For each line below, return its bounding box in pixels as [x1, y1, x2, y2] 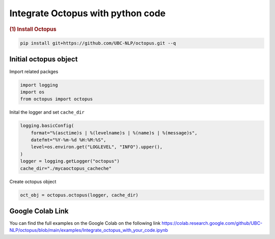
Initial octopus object [9, 55, 78, 63]
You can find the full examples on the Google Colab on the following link [9, 220, 161, 226]
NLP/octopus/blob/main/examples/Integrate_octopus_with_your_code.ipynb [9, 227, 168, 233]
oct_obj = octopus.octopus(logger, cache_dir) [20, 192, 139, 198]
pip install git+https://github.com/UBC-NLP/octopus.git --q [20, 41, 176, 46]
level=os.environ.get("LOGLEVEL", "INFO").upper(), [31, 144, 163, 150]
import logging [20, 82, 58, 88]
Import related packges [9, 69, 59, 75]
